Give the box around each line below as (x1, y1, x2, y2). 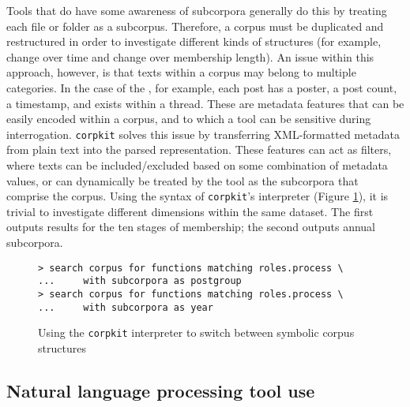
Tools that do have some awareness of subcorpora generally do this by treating (6, 2, 387, 18)
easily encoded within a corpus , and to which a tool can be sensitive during (6, 110, 371, 127)
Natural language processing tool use (6, 378, 315, 402)
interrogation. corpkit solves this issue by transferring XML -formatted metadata (6, 125, 400, 142)
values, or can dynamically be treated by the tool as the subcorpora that (6, 172, 359, 189)
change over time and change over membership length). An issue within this (6, 48, 374, 65)
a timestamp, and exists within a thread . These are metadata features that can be (6, 95, 404, 111)
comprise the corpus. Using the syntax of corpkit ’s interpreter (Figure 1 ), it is (6, 188, 389, 204)
